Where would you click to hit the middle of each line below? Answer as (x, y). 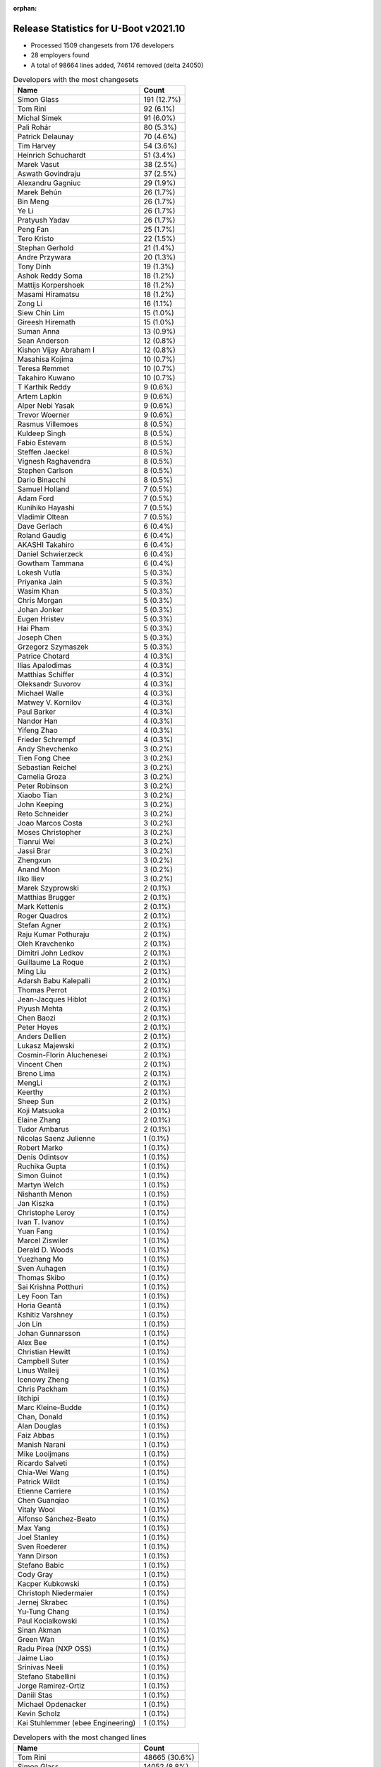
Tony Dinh (34, 266)
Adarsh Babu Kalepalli (54, 981)
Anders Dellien (42, 1037)
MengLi (30, 1083)
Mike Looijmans (43, 1454)
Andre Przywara (44, 257)
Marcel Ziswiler (43, 1240)
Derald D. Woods (46, 1250)
